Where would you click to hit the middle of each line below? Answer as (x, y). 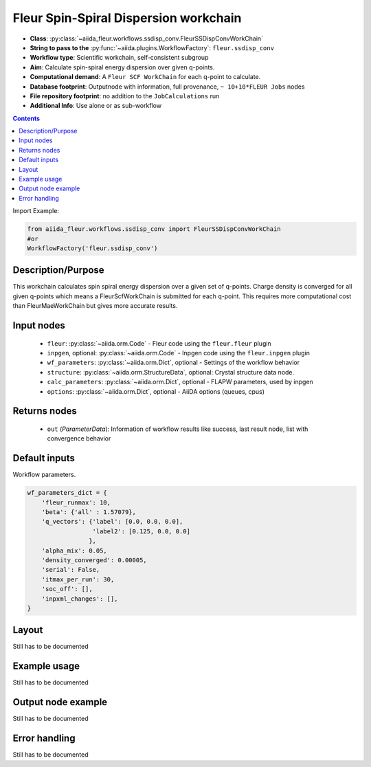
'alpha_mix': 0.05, (75, 551)
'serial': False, (71, 570)
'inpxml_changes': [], (80, 599)
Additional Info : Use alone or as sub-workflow (95, 106)
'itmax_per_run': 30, (78, 579)
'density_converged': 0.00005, (94, 560)
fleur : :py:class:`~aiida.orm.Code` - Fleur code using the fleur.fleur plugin (159, 343)
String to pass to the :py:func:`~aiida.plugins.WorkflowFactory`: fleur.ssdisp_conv (152, 47)
